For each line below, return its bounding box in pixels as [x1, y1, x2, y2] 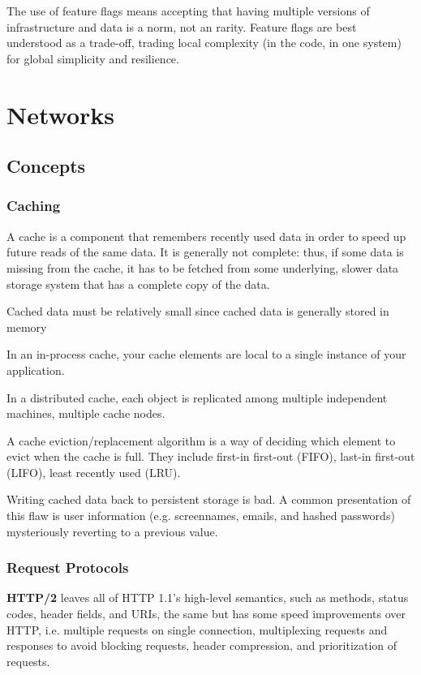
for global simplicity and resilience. [6, 49, 179, 67]
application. [6, 361, 65, 378]
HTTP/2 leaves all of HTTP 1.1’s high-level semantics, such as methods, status [6, 589, 409, 606]
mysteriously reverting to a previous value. [6, 522, 218, 540]
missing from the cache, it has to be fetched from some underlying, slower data [6, 259, 399, 276]
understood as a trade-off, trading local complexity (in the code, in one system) [6, 34, 402, 51]
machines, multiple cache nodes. [6, 405, 165, 422]
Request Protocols [6, 557, 129, 578]
